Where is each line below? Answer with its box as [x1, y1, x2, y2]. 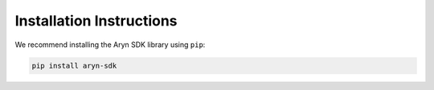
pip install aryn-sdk [31, 61, 117, 70]
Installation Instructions [14, 12, 178, 29]
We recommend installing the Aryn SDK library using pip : [14, 40, 206, 49]
